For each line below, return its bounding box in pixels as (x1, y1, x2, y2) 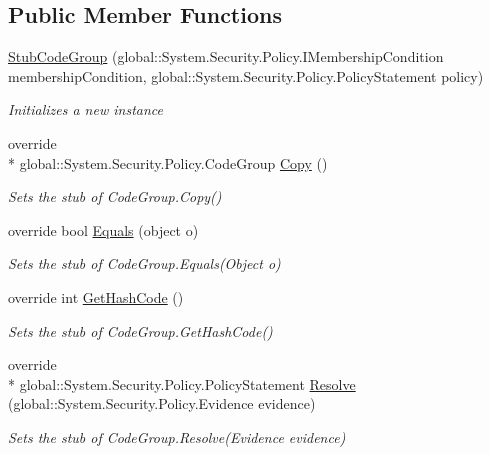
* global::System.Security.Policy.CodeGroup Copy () (8, 152, 328, 173)
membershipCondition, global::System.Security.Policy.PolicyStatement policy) (8, 65, 484, 86)
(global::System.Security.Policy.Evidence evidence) (8, 393, 316, 414)
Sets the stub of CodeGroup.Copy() (8, 186, 222, 207)
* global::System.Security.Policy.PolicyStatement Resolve (8, 373, 356, 394)
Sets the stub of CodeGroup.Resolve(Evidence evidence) (8, 426, 346, 447)
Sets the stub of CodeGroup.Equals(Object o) (8, 253, 281, 274)
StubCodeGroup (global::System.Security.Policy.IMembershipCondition (8, 46, 444, 67)
